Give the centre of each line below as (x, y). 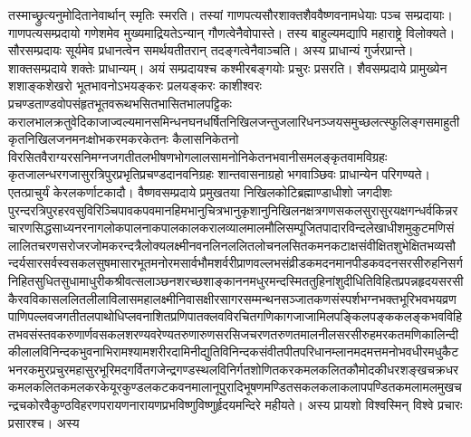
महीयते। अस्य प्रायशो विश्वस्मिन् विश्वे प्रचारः (364, 405)
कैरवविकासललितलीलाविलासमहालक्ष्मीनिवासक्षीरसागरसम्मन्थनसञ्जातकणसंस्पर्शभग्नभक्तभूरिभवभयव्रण (232, 298)
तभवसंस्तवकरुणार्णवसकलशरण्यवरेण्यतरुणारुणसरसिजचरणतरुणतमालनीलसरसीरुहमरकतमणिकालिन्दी (233, 333)
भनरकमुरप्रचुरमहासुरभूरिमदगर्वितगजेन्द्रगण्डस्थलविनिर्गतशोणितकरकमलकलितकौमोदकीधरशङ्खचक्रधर (234, 369)
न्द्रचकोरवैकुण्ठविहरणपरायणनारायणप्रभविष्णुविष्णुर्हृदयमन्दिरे (135, 405)
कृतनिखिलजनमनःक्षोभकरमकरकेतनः (88, 139)
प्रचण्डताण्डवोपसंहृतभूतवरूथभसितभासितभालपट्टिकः (120, 103)
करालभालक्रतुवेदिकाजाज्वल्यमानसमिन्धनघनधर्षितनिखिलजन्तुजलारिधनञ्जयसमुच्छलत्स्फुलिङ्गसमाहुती (234, 121)
